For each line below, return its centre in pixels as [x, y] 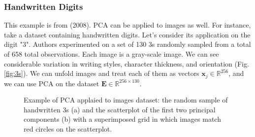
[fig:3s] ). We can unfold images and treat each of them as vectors [102, 73]
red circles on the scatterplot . [68, 129]
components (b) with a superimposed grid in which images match [122, 119]
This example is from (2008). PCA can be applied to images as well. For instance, [127, 25]
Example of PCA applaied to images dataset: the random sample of [126, 100]
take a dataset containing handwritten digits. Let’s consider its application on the [127, 34]
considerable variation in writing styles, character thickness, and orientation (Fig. [127, 63]
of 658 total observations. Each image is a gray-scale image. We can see [112, 54]
